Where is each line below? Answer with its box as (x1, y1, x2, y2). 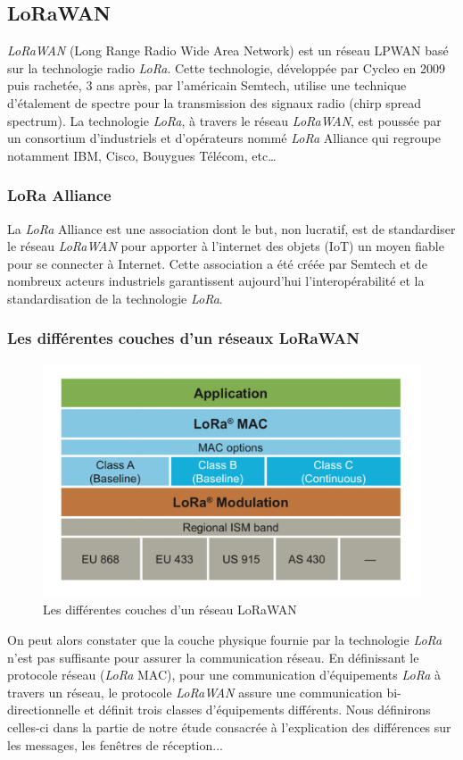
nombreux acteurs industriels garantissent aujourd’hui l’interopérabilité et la (7, 271, 425, 290)
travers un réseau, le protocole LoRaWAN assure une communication (7, 682, 383, 701)
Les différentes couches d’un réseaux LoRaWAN (7, 327, 360, 349)
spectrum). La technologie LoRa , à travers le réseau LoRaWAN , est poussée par (7, 111, 442, 129)
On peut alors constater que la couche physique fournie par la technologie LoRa (7, 631, 442, 649)
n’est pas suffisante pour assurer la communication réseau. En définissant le (7, 647, 419, 666)
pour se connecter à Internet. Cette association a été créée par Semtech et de (7, 254, 427, 272)
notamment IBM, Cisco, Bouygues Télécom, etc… (7, 146, 277, 164)
